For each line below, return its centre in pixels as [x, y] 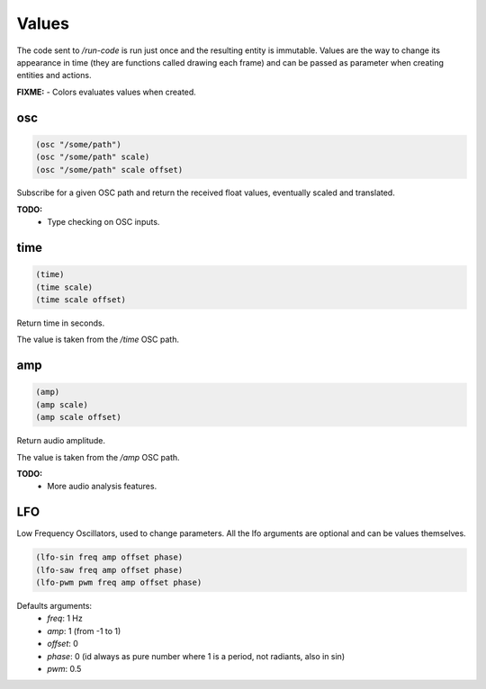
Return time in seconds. [61, 323]
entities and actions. [54, 76]
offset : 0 [63, 644]
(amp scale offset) [78, 417]
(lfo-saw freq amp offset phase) [109, 570]
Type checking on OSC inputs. [103, 222]
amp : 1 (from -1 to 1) [84, 631]
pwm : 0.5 [64, 668]
